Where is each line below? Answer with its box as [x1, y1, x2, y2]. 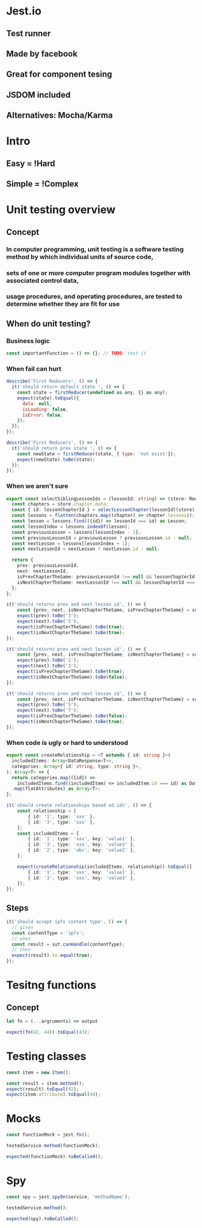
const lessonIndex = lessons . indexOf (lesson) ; [11, 524, 130, 530]
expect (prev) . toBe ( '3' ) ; [17, 613, 79, 619]
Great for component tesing [6, 69, 112, 80]
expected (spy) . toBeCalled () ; [6, 1215, 79, 1222]
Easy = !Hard [6, 158, 55, 168]
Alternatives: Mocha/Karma [6, 110, 113, 121]
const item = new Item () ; [6, 1069, 71, 1075]
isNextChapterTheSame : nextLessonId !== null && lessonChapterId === [17, 579, 195, 586]
